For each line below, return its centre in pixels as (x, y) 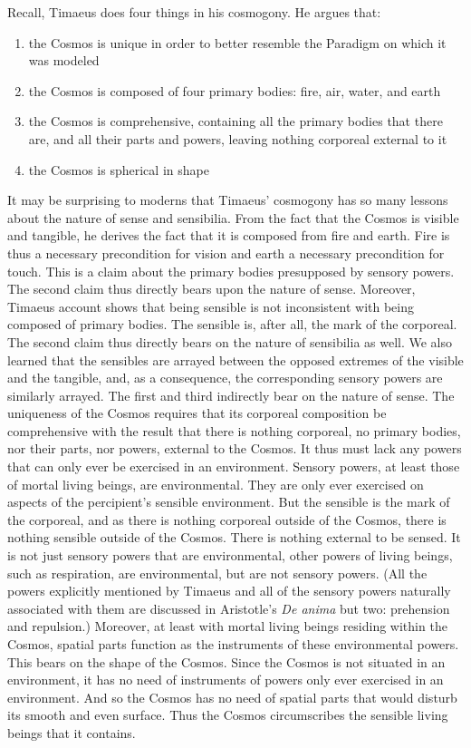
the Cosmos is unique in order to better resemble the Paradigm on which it (237, 42)
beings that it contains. (72, 732)
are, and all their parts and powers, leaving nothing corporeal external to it (238, 138)
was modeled (64, 60)
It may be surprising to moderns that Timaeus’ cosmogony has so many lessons (228, 200)
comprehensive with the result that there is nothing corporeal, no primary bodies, (234, 430)
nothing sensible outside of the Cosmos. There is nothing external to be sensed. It (234, 537)
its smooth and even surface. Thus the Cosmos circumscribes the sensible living (228, 715)
